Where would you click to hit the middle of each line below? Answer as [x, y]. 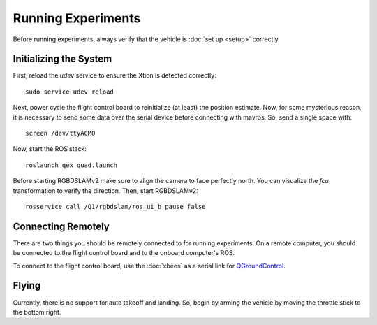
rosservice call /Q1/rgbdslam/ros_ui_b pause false [116, 207]
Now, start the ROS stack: [50, 149]
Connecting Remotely [61, 226]
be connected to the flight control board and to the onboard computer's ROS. [124, 253]
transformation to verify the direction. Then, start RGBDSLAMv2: [105, 190]
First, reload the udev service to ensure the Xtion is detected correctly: [114, 75]
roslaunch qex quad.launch [72, 165]
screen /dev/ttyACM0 [60, 133]
